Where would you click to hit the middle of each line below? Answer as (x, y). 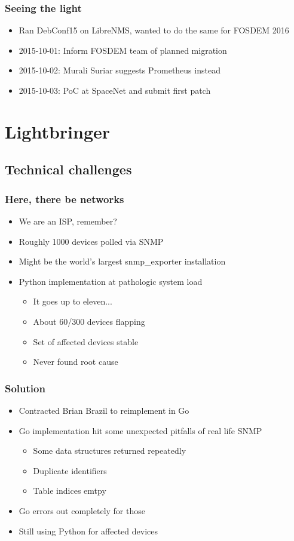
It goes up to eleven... (73, 301)
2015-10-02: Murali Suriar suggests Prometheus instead (120, 70)
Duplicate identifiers (70, 470)
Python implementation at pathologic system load (111, 281)
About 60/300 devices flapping (89, 321)
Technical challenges (68, 169)
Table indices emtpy (70, 491)
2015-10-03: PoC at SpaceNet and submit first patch (115, 90)
